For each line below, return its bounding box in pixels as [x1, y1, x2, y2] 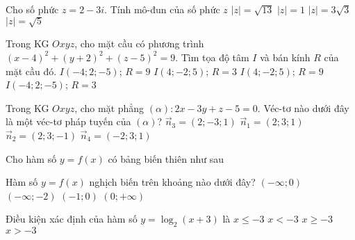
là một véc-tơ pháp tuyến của [6, 114, 131, 129]
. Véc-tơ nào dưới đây [257, 100, 349, 115]
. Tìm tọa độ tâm [175, 49, 249, 64]
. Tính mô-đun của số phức [104, 2, 220, 16]
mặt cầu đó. [6, 63, 57, 78]
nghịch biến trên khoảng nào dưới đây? [89, 175, 256, 189]
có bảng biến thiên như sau [108, 151, 224, 166]
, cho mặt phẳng [74, 100, 145, 115]
